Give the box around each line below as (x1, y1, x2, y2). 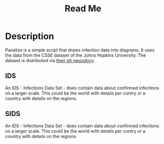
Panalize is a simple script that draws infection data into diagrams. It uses (5, 47, 155, 53)
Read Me (64, 3, 102, 14)
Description (5, 31, 54, 42)
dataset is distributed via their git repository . (5, 57, 95, 63)
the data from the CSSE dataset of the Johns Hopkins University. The (5, 52, 146, 58)
